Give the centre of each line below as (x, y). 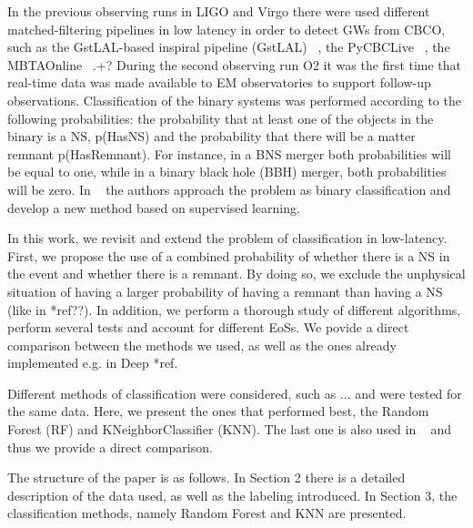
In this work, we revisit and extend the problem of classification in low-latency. (227, 238)
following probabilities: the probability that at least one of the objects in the (221, 118)
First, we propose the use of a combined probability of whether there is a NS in (229, 255)
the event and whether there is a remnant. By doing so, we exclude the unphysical (236, 274)
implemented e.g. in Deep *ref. (93, 363)
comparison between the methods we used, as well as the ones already (202, 345)
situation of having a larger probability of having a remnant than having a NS (225, 291)
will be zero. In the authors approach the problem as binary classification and (229, 189)
